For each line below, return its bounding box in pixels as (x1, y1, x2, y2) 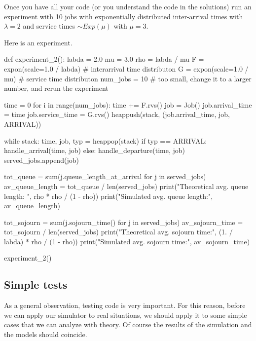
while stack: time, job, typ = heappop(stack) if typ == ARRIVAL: (4, 135, 207, 146)
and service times (23, 21, 75, 31)
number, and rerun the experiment (4, 83, 109, 93)
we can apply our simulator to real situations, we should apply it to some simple (4, 309, 247, 320)
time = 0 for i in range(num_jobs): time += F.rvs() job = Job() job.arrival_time (4, 99, 252, 110)
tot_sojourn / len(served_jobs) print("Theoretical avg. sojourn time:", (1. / (4, 227, 233, 237)
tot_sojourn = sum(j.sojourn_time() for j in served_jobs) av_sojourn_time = (4, 217, 243, 227)
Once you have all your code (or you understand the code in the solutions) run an (4, 1, 252, 11)
